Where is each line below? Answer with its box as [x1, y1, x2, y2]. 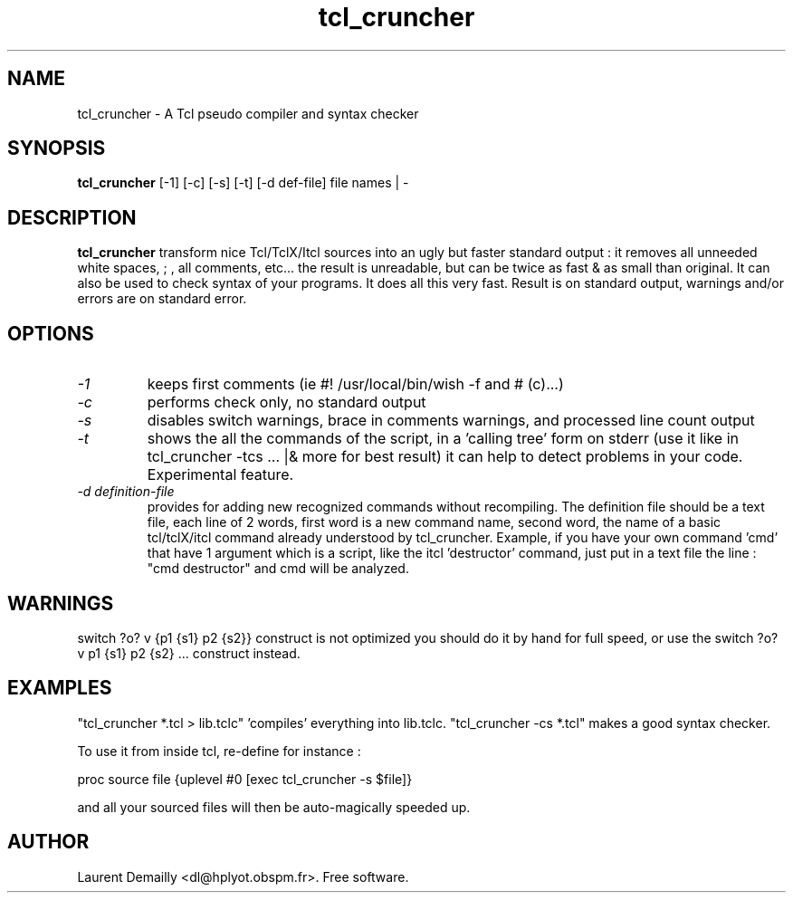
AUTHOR [7, 830, 90, 854]
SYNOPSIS [7, 137, 106, 160]
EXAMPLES [7, 676, 112, 700]
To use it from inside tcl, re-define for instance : [77, 742, 361, 759]
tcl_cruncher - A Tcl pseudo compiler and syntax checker [77, 105, 419, 121]
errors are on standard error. [77, 291, 247, 307]
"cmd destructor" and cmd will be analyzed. [147, 560, 409, 577]
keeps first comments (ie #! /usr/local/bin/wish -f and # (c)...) [147, 375, 564, 394]
